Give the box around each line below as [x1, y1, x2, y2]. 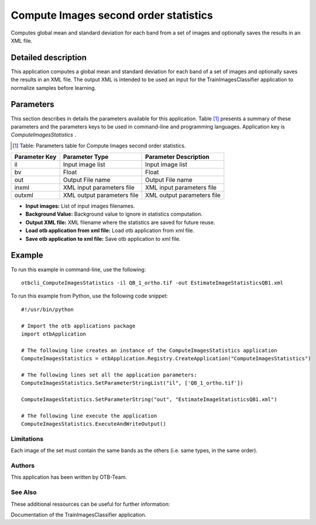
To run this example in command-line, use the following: [11, 266, 146, 273]
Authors [11, 462, 35, 470]
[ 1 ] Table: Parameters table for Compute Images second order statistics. [12, 142, 186, 149]
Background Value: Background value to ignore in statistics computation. [25, 210, 203, 217]
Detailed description [11, 53, 87, 63]
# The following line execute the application [21, 412, 157, 419]
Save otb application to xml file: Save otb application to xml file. [25, 235, 181, 242]
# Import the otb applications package [21, 322, 136, 329]
